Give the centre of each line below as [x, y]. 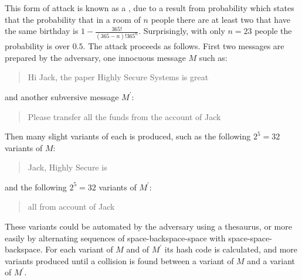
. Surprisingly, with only [182, 31]
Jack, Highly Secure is [67, 167]
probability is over [38, 46]
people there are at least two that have [220, 19]
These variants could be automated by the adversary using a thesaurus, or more [148, 226]
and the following [36, 187]
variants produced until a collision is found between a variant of [119, 260]
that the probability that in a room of [73, 19]
